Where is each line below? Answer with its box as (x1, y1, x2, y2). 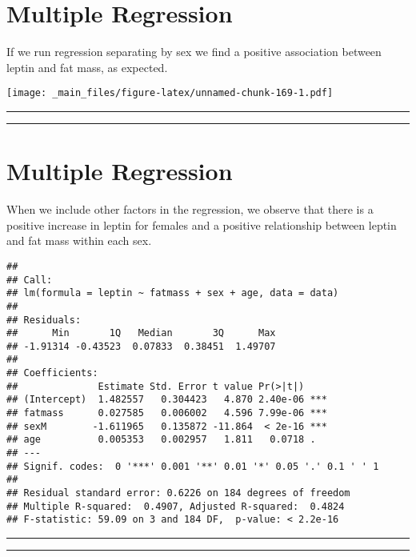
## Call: (6, 274, 53, 286)
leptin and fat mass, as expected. (6, 58, 168, 75)
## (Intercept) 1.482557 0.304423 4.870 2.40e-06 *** (6, 394, 327, 406)
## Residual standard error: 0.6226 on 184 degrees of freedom (6, 487, 350, 499)
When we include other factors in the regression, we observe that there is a (6, 201, 374, 218)
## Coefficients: (6, 367, 98, 379)
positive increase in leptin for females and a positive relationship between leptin (6, 216, 397, 233)
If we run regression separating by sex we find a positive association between (6, 43, 382, 60)
